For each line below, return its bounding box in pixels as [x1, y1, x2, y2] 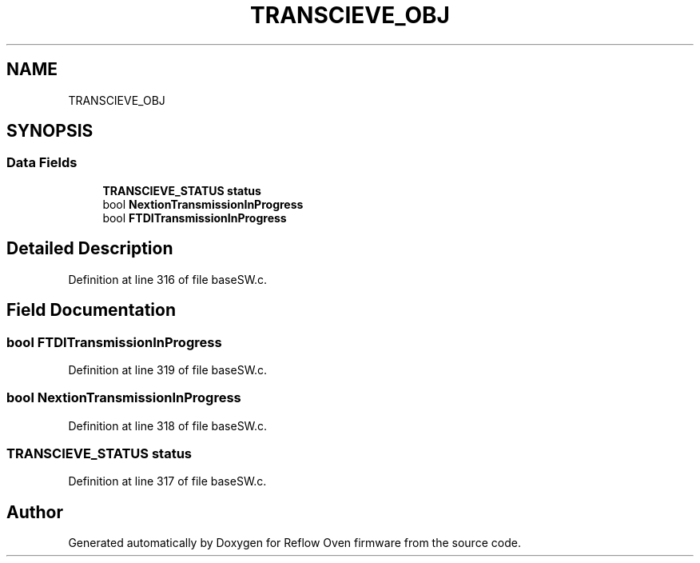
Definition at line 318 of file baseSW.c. [68, 418, 268, 433]
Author [6, 501, 63, 522]
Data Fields [6, 154, 78, 171]
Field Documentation [6, 300, 176, 321]
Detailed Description [6, 238, 173, 259]
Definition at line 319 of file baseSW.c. [68, 362, 268, 377]
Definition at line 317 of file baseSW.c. [68, 474, 267, 489]
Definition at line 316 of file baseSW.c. [68, 272, 268, 286]
